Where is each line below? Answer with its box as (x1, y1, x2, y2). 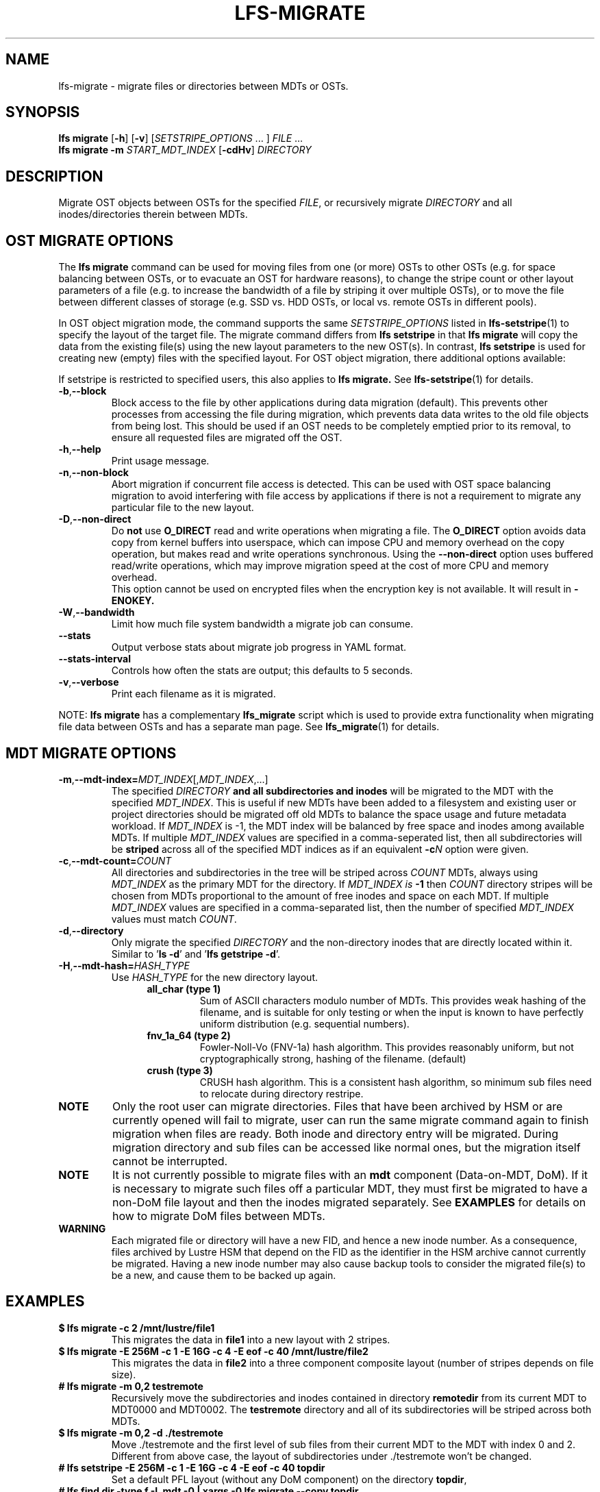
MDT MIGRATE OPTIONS (5, 744, 177, 762)
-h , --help (58, 443, 101, 456)
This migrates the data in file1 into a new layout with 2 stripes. (111, 1333, 390, 1345)
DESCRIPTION (5, 167, 103, 185)
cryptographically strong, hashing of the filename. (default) (199, 1052, 466, 1065)
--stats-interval (58, 653, 132, 665)
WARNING (58, 1222, 106, 1234)
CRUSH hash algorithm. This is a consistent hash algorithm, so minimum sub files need (199, 1076, 592, 1088)
